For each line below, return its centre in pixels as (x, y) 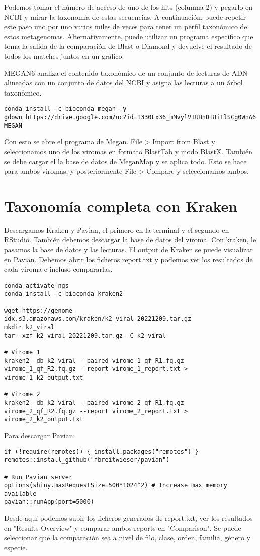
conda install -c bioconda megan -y (65, 109)
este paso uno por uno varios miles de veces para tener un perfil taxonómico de (126, 26)
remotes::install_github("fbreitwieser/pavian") (87, 460)
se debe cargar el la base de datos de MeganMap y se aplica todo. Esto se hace (125, 161)
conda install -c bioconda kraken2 (64, 294)
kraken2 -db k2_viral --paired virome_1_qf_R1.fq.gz (94, 361)
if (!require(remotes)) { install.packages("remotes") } (101, 452)
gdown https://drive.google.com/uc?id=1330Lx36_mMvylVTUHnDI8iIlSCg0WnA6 (130, 117)
